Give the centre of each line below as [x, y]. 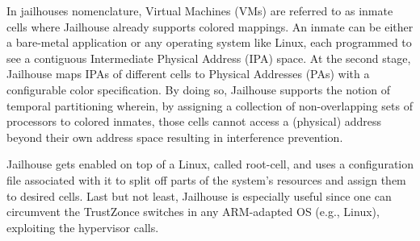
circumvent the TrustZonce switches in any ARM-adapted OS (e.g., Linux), [193, 212]
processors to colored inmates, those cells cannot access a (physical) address [194, 121]
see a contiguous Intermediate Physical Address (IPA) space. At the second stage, [209, 58]
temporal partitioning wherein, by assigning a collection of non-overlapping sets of [210, 105]
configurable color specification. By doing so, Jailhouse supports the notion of [198, 89]
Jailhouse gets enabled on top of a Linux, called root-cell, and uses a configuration [210, 164]
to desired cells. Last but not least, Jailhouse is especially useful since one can [199, 195]
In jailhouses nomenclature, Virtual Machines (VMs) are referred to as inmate [200, 10]
